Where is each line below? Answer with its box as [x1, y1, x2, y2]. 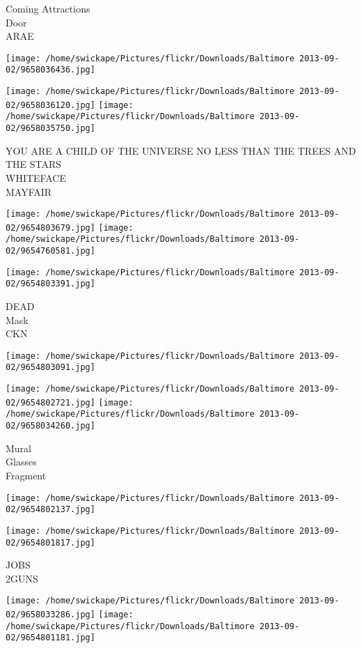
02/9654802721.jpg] [6, 397, 95, 408]
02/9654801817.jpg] [6, 537, 95, 548]
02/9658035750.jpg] [6, 123, 95, 134]
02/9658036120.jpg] [6, 100, 95, 110]
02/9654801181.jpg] [6, 633, 95, 643]
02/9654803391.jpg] [6, 279, 95, 289]
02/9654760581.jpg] [6, 246, 95, 256]
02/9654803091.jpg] [6, 362, 95, 373]
